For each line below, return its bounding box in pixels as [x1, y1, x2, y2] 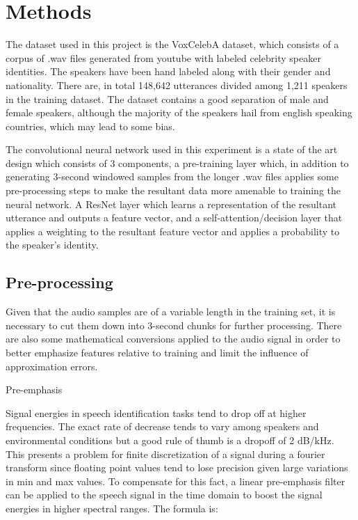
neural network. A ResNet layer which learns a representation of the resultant [6, 196, 336, 211]
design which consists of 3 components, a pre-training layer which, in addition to [6, 155, 349, 170]
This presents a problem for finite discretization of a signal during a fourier [6, 446, 325, 461]
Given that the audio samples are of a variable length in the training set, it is [6, 304, 336, 319]
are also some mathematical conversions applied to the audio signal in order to [6, 331, 341, 346]
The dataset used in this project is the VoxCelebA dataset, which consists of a [6, 37, 339, 52]
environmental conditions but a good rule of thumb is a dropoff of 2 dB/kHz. [6, 432, 334, 447]
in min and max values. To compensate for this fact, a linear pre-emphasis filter [6, 473, 345, 488]
